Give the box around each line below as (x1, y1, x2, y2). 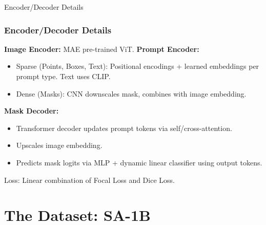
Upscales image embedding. (16, 140, 103, 151)
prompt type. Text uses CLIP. (16, 71, 111, 81)
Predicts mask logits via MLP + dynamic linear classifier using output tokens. (16, 157, 262, 167)
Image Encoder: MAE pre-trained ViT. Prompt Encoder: (4, 43, 199, 54)
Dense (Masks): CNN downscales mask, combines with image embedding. (16, 88, 247, 99)
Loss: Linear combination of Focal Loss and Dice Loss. (4, 174, 175, 185)
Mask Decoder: (4, 105, 59, 116)
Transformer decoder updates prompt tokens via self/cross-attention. (16, 122, 232, 133)
